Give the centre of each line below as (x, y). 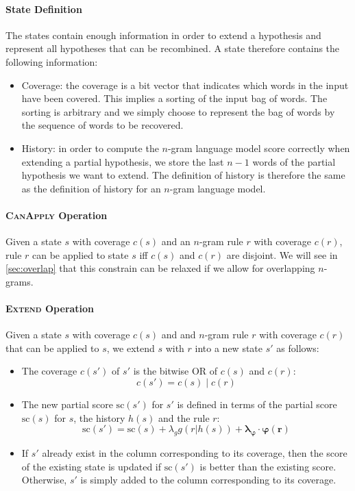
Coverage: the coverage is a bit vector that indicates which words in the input (185, 85)
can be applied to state (81, 254)
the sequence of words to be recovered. (102, 125)
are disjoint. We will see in (282, 254)
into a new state (229, 348)
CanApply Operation (57, 215)
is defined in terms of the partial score (257, 404)
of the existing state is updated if (91, 466)
